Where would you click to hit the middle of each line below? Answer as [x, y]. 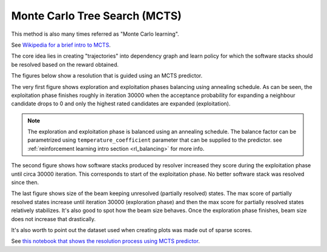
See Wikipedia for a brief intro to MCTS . [61, 45]
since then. [25, 182]
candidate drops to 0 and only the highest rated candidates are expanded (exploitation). [121, 104]
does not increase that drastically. [54, 219]
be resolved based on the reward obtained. [65, 64]
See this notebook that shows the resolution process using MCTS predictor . [105, 241]
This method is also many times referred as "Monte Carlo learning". [95, 34]
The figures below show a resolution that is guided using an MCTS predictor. [107, 76]
